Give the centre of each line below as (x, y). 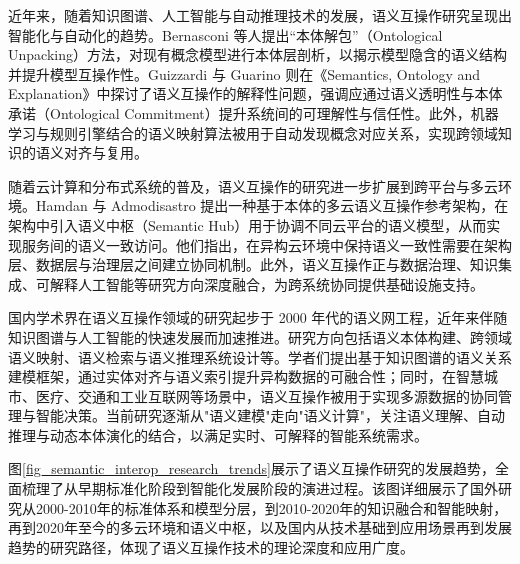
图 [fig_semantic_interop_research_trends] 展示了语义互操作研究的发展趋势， (251, 468)
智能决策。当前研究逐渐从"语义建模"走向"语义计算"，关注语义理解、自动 (270, 415)
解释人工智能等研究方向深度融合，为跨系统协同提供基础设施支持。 (266, 283)
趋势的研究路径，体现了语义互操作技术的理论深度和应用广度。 (211, 546)
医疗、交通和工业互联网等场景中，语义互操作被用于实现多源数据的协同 (266, 395)
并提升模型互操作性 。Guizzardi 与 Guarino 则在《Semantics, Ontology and (244, 73)
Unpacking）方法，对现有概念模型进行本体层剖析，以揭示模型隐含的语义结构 (257, 54)
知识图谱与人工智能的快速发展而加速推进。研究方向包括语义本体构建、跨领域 (260, 336)
